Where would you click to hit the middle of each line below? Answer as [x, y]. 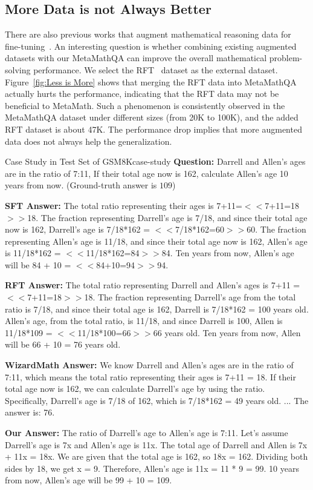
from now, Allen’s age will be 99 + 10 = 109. [89, 480]
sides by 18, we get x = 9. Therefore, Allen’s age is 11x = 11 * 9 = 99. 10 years [152, 468]
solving [18, 69]
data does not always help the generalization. [89, 141]
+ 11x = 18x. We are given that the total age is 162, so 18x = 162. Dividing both [156, 456]
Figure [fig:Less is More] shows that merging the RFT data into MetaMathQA [151, 81]
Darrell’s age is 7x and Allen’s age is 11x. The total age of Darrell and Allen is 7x [156, 444]
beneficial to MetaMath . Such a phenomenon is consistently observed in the [145, 105]
